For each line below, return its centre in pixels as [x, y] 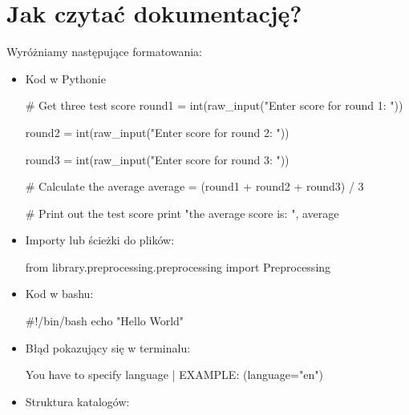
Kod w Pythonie [65, 78]
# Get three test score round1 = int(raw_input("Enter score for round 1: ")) [214, 105]
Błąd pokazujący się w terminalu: [108, 347]
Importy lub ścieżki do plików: [100, 240]
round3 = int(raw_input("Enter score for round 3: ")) [157, 159]
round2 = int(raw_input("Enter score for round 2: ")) [157, 132]
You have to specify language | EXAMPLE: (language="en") [174, 375]
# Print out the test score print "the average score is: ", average [182, 213]
